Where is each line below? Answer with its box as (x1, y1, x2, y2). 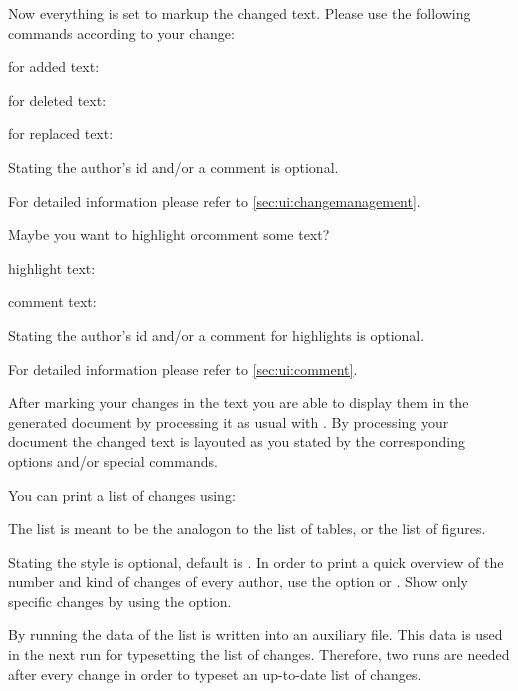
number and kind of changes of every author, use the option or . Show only (8, 571, 469, 592)
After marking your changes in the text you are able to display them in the (8, 392, 469, 413)
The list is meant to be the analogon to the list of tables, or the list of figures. (8, 518, 486, 539)
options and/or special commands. (8, 450, 218, 471)
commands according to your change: (8, 22, 235, 43)
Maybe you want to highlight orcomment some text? (8, 224, 330, 245)
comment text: (8, 291, 97, 312)
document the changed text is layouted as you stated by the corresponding (8, 431, 465, 452)
